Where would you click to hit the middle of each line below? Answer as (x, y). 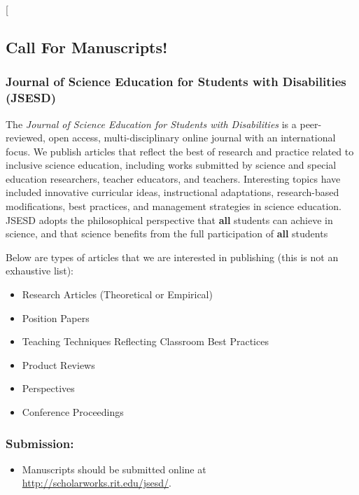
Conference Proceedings (73, 412)
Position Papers (56, 318)
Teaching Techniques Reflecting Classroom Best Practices (145, 341)
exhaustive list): (40, 271)
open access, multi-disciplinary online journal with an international (192, 138)
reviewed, (26, 138)
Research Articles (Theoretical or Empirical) (117, 294)
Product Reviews (58, 364)
